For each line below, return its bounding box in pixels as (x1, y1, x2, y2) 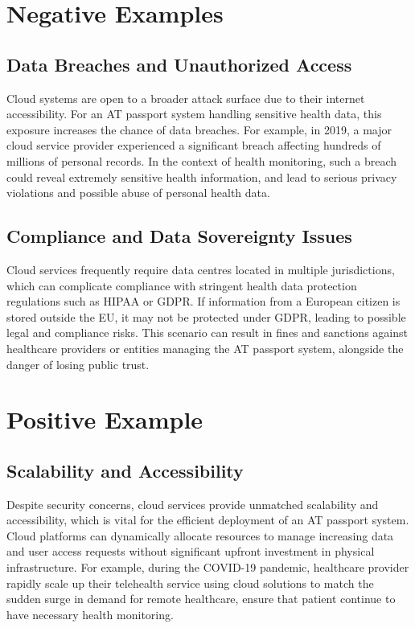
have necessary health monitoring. (6, 605, 174, 622)
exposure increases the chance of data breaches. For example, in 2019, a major (6, 121, 392, 138)
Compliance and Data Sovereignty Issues (6, 224, 352, 248)
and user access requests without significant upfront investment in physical (6, 543, 375, 560)
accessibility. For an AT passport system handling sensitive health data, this (6, 105, 382, 122)
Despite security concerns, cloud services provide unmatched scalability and (6, 495, 379, 512)
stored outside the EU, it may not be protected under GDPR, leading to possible (6, 308, 406, 325)
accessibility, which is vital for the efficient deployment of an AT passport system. (6, 511, 409, 528)
